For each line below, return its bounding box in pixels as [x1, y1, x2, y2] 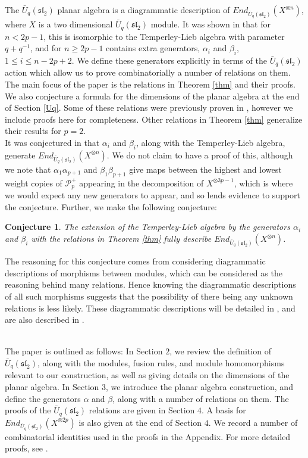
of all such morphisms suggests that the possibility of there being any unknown [5, 289, 293, 302]
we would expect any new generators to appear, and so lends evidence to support [5, 189, 301, 201]
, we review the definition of [169, 345, 271, 357]
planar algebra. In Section [5, 380, 99, 392]
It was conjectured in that [5, 136, 100, 149]
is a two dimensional [38, 18, 113, 30]
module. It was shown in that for [150, 18, 271, 30]
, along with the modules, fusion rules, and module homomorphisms [37, 356, 285, 369]
